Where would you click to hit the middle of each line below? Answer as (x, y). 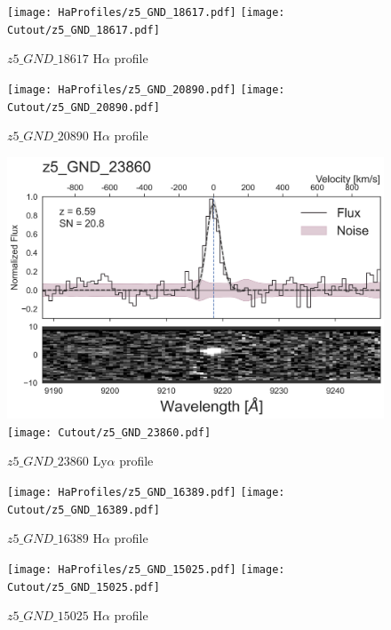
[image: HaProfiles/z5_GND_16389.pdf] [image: (146, 493)
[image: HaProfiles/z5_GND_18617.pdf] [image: (146, 12)
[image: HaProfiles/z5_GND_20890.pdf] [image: (146, 89)
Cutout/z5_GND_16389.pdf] (84, 510)
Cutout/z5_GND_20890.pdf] (84, 107)
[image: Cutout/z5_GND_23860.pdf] (109, 432)
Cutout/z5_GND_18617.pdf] (84, 30)
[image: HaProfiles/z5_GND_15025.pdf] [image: (146, 569)
